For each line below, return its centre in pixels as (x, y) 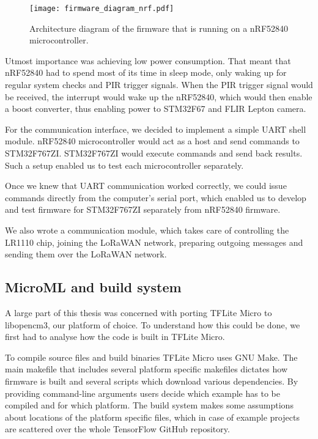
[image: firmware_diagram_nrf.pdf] (102, 9)
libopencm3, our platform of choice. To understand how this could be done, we (153, 324)
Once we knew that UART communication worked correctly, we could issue (146, 186)
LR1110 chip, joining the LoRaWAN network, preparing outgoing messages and (154, 242)
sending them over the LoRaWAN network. (86, 254)
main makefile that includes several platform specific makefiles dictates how (146, 369)
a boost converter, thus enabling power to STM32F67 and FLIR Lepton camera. (156, 109)
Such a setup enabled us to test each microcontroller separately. (124, 165)
